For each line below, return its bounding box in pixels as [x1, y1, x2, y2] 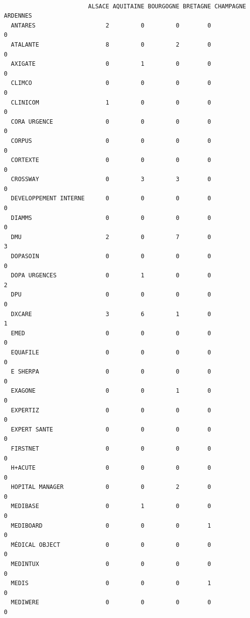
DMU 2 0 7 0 [11, 233, 211, 241]
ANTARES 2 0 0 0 [11, 22, 211, 29]
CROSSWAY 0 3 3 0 [11, 176, 211, 183]
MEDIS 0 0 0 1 [11, 580, 211, 587]
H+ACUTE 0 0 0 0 [11, 464, 211, 472]
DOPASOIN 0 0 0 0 [11, 253, 211, 260]
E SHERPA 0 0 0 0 [11, 368, 211, 376]
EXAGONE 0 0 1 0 [11, 387, 211, 395]
